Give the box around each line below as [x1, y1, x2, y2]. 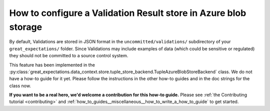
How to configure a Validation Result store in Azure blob [9, 7, 246, 18]
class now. [9, 83, 31, 89]
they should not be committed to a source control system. [9, 53, 128, 59]
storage [9, 21, 42, 32]
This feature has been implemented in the [9, 62, 95, 68]
